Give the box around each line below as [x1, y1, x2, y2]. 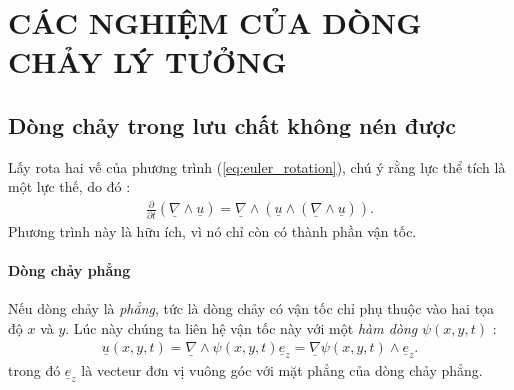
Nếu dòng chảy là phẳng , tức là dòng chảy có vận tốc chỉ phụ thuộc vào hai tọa [8, 298, 495, 319]
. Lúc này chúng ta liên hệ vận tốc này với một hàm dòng [65, 317, 418, 338]
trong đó [8, 360, 61, 381]
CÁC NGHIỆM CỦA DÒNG [8, 2, 422, 43]
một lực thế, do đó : [8, 176, 131, 197]
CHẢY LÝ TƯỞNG [8, 41, 287, 82]
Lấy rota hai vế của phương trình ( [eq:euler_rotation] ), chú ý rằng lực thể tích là [8, 156, 506, 177]
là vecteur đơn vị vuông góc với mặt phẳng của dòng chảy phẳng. [81, 360, 483, 381]
